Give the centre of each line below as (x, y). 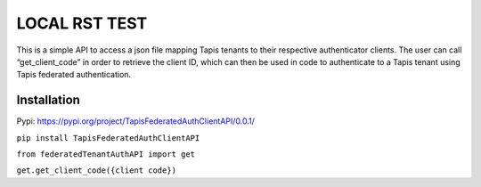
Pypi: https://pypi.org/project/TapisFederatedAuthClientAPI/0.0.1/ (136, 121)
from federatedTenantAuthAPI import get (106, 154)
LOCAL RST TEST (82, 23)
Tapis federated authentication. (74, 75)
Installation (48, 100)
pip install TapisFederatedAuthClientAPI (108, 138)
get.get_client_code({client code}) (97, 171)
